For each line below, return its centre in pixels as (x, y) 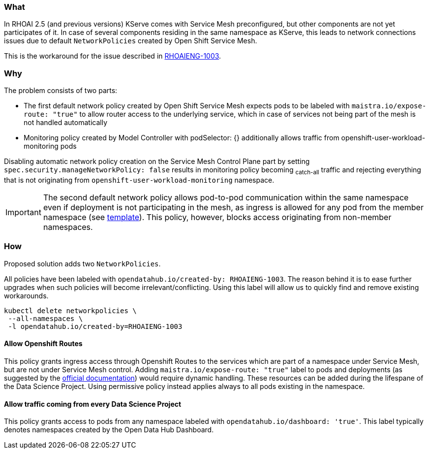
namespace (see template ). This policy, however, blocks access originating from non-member (217, 217)
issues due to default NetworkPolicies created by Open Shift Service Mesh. (131, 41)
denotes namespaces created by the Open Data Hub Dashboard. (109, 430)
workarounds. (26, 295)
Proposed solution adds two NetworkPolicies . (82, 263)
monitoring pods (50, 146)
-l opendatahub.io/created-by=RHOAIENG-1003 (95, 326)
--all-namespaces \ (46, 318)
